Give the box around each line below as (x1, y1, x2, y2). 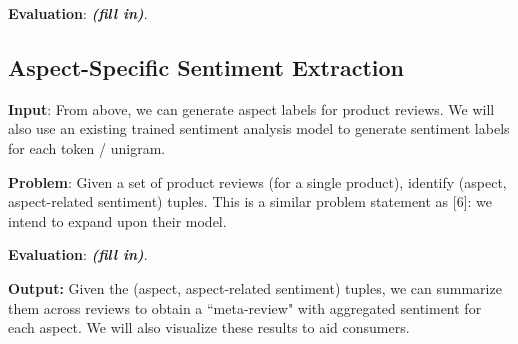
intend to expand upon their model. (8, 210, 227, 231)
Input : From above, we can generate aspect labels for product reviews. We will (8, 98, 495, 119)
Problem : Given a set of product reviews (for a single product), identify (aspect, (8, 171, 507, 192)
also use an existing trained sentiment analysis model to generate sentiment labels (8, 118, 510, 139)
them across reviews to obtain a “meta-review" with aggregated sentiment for (8, 297, 482, 318)
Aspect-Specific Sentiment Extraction (8, 51, 404, 82)
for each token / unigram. (8, 137, 166, 158)
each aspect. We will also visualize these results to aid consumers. (8, 317, 410, 338)
